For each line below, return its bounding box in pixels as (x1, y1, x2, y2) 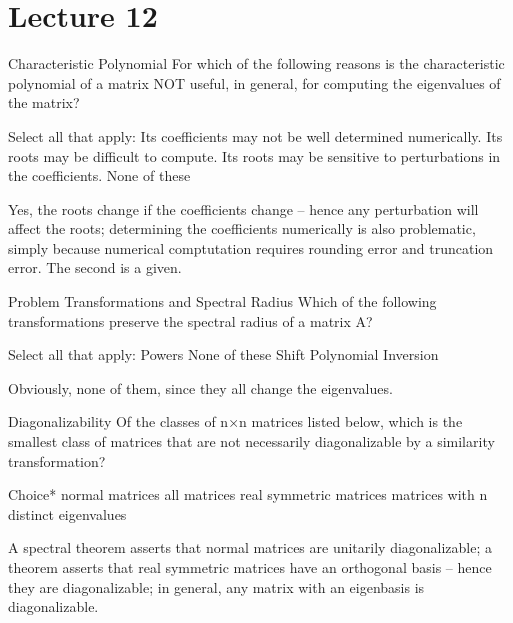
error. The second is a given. (8, 257, 182, 278)
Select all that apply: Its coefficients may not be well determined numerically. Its (8, 125, 503, 146)
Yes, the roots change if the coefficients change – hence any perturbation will (8, 198, 479, 219)
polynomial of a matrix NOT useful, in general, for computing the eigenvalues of (8, 72, 501, 93)
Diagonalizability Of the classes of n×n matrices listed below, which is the (8, 411, 463, 432)
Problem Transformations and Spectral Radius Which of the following (8, 291, 437, 312)
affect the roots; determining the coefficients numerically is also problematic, (8, 218, 476, 239)
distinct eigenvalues (8, 503, 127, 524)
